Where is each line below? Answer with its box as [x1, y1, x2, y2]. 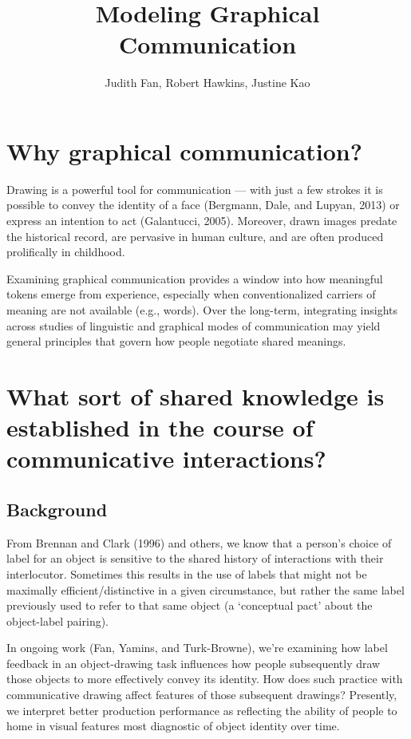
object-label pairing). [6, 612, 109, 629]
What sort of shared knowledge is [6, 379, 385, 412]
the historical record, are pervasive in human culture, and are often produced [6, 227, 384, 244]
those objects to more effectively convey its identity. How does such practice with [6, 670, 403, 687]
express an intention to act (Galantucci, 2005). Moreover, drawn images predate [6, 212, 397, 229]
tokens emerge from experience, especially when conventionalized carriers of [6, 286, 376, 302]
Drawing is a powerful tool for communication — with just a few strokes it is [6, 180, 383, 197]
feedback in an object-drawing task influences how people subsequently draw [6, 654, 381, 671]
